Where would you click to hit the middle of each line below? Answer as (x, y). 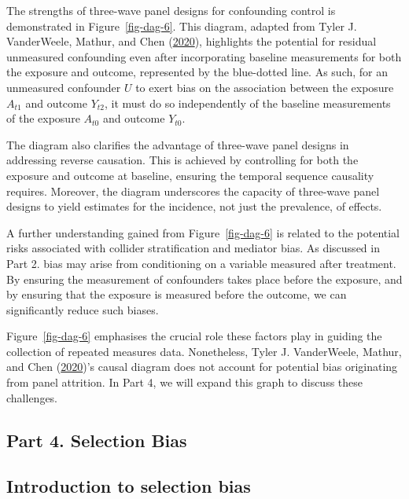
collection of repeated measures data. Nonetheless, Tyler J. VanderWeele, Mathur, (204, 351)
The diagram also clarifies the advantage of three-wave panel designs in (178, 144)
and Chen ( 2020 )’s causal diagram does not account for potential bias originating (202, 367)
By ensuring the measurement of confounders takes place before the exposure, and (204, 279)
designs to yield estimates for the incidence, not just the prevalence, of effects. (194, 206)
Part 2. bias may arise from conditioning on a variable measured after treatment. (201, 263)
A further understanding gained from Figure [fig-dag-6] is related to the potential (203, 232)
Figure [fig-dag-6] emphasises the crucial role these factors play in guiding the (194, 336)
